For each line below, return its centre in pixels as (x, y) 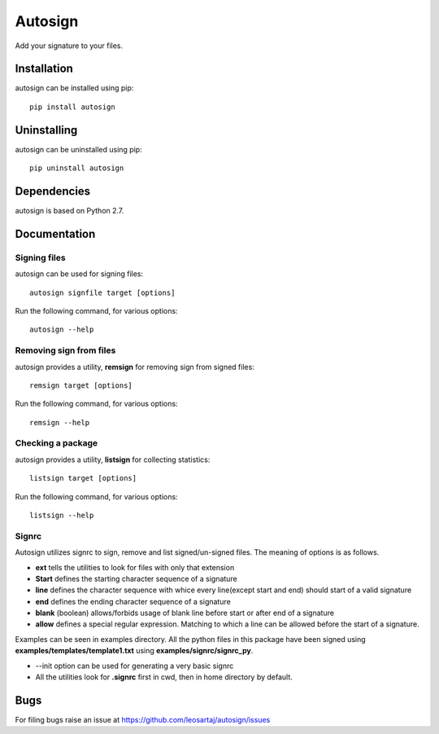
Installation (44, 69)
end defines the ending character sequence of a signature (133, 601)
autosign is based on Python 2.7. (70, 211)
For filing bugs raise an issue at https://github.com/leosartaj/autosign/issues (143, 719)
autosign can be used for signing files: (79, 274)
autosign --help (62, 330)
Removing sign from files (65, 350)
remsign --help (60, 422)
